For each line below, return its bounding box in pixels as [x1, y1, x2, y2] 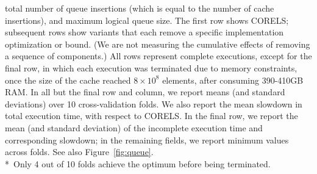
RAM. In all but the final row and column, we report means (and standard [5, 85, 285, 98]
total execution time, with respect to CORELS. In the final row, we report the [5, 109, 298, 122]
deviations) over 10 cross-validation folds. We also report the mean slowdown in [5, 97, 302, 110]
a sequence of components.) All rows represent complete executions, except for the [5, 49, 312, 62]
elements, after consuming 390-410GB [162, 73, 304, 86]
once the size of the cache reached [5, 73, 131, 86]
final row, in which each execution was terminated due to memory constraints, [5, 61, 297, 74]
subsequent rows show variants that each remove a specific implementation [5, 26, 284, 38]
